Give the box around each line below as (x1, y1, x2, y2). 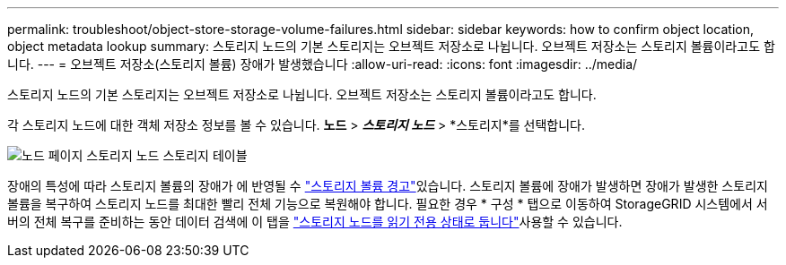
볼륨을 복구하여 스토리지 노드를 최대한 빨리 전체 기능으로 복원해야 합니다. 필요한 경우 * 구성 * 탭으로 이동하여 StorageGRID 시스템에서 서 (7, 196, 768, 211)
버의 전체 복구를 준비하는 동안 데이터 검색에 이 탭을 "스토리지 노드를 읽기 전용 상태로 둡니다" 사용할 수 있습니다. (7, 214, 623, 229)
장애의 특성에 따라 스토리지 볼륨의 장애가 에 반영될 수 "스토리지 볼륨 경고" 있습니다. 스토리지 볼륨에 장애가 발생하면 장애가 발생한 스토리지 (7, 178, 768, 193)
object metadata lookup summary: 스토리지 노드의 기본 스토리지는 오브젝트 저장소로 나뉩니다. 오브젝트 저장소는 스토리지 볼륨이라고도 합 (7, 38, 775, 54)
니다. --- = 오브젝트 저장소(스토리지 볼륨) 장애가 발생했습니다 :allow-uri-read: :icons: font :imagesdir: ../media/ (7, 56, 638, 72)
